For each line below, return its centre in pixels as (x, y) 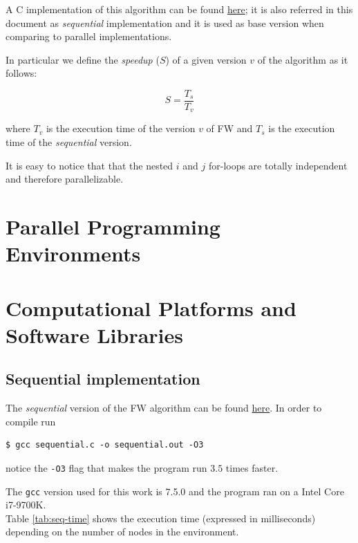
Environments (73, 254)
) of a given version (206, 59)
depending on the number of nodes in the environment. (122, 532)
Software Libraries (95, 334)
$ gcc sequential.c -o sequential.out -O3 (105, 445)
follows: (21, 73)
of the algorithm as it (303, 59)
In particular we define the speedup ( (83, 59)
